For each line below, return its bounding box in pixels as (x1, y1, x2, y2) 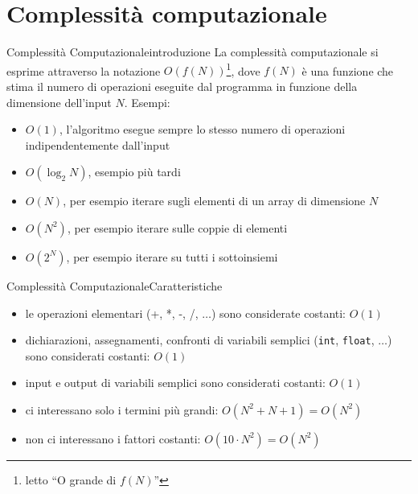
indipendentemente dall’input (25, 136, 170, 153)
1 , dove (226, 60, 260, 79)
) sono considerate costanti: (211, 304, 346, 321)
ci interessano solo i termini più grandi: (25, 401, 219, 418)
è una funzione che (301, 62, 394, 79)
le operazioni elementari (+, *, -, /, (25, 304, 199, 321)
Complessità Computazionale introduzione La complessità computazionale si (6, 43, 379, 60)
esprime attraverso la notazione (6, 62, 161, 79)
